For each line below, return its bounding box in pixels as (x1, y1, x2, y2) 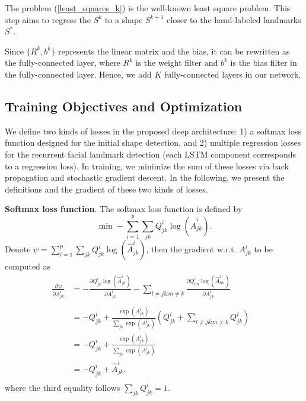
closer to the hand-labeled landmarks (167, 13, 301, 25)
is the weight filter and (135, 56, 218, 69)
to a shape (104, 13, 143, 25)
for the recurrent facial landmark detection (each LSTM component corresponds (5, 147, 297, 160)
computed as (5, 260, 51, 272)
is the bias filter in (230, 56, 297, 69)
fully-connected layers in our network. (164, 68, 301, 80)
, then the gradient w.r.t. (146, 243, 237, 255)
